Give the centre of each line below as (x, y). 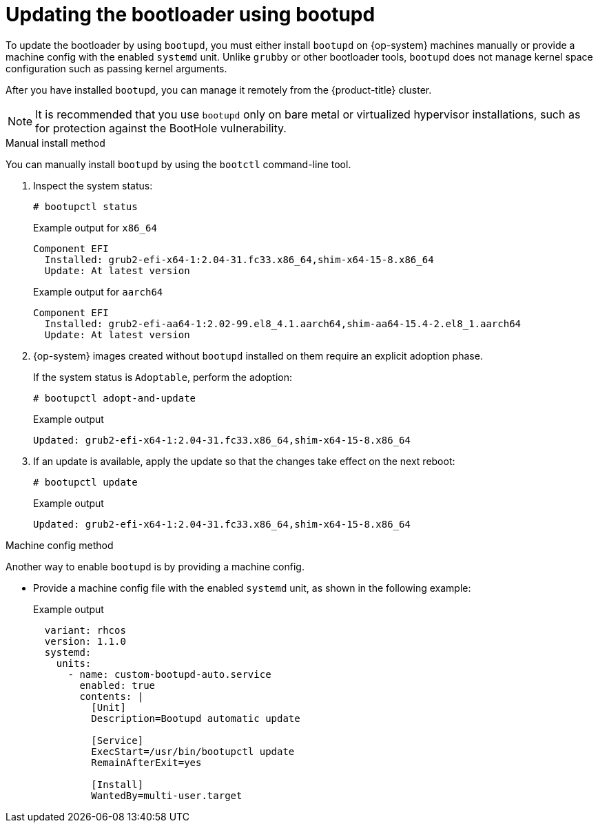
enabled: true (117, 685)
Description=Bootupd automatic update (196, 718)
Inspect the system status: (93, 185)
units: (74, 663)
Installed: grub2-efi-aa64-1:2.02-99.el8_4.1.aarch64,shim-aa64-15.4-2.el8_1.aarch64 (283, 323)
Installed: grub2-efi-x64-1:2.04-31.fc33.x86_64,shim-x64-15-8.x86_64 (239, 259)
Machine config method (60, 545)
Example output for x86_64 (95, 227)
